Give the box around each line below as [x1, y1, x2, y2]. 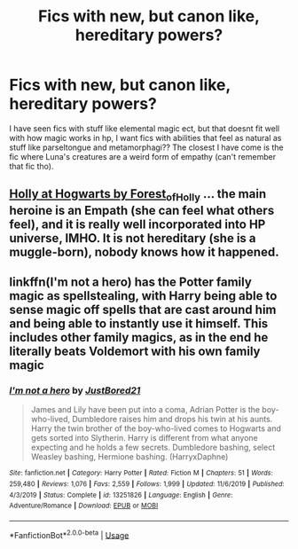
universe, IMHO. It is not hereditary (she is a [9, 231, 256, 246]
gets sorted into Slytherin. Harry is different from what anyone [30, 433, 259, 443]
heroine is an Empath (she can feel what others [9, 202, 275, 218]
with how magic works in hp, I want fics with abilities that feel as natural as [9, 132, 282, 143]
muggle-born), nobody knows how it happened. [9, 244, 279, 259]
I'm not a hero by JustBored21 [9, 384, 141, 396]
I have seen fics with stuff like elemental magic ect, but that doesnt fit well [9, 122, 280, 134]
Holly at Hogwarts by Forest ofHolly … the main [9, 186, 267, 204]
